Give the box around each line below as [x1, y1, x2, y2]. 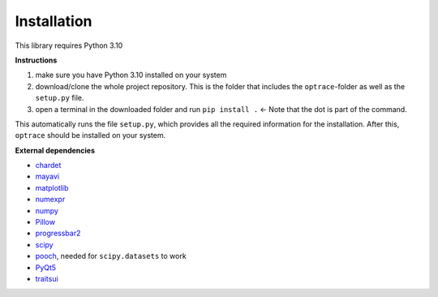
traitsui [35, 273, 58, 283]
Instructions [15, 55, 58, 65]
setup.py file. [35, 93, 84, 103]
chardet [35, 161, 62, 170]
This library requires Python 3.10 [15, 41, 123, 50]
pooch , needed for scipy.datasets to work [35, 252, 187, 261]
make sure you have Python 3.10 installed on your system [35, 70, 227, 80]
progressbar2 [35, 228, 81, 239]
